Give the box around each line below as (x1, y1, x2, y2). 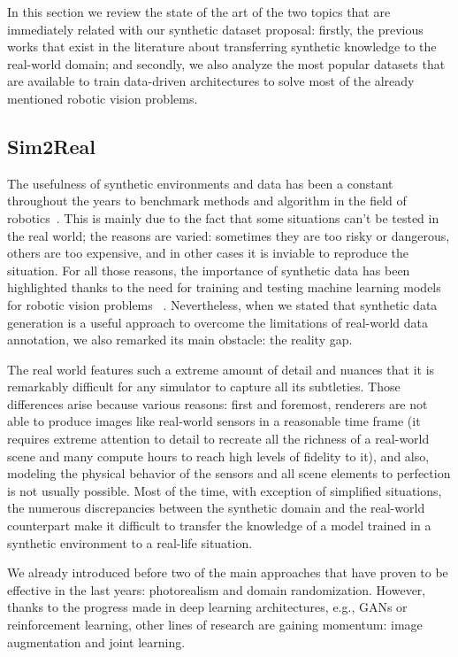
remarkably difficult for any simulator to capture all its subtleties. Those (7, 377, 401, 396)
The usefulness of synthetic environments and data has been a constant (7, 174, 393, 192)
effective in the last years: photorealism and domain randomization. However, (7, 580, 426, 599)
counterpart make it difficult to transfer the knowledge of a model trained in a (7, 516, 431, 535)
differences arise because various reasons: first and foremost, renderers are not (7, 394, 428, 413)
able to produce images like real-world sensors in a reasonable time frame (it (7, 412, 421, 430)
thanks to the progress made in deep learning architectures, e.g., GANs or (7, 598, 408, 616)
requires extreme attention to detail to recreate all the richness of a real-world (7, 429, 430, 448)
